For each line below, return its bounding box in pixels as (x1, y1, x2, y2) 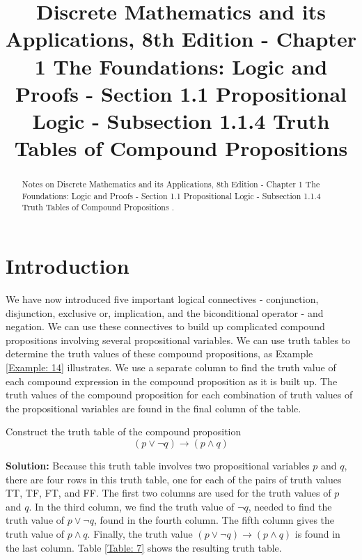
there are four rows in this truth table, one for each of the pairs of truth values (6, 472, 342, 486)
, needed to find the (248, 499, 332, 513)
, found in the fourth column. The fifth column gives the (93, 513, 335, 527)
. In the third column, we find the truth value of (29, 499, 235, 513)
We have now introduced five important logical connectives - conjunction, (6, 292, 319, 306)
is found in (294, 526, 340, 540)
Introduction (6, 251, 129, 280)
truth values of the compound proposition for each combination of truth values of (6, 387, 353, 402)
